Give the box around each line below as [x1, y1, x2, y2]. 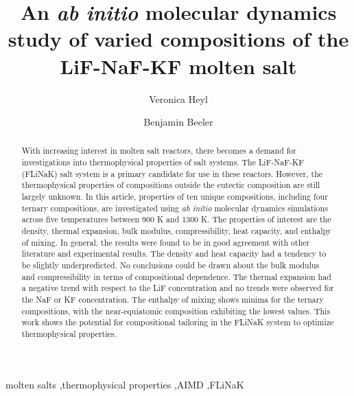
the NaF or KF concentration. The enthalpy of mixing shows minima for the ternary [21, 294, 324, 305]
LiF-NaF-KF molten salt [60, 51, 297, 80]
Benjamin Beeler [143, 115, 213, 129]
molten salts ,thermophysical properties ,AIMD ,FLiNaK [5, 377, 244, 391]
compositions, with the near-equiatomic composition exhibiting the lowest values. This [21, 305, 331, 316]
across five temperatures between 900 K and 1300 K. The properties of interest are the [21, 213, 331, 225]
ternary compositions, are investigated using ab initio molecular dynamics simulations [21, 202, 328, 213]
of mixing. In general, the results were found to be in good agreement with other [21, 236, 310, 248]
